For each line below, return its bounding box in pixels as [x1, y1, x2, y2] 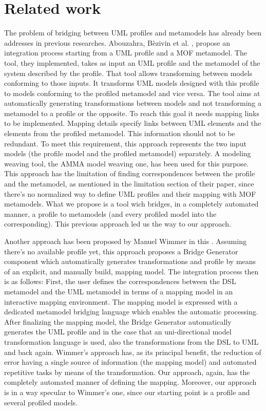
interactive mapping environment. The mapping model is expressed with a [4, 296, 238, 307]
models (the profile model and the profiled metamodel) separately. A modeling [4, 148, 251, 159]
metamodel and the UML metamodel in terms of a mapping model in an [4, 286, 233, 296]
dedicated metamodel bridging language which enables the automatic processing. [4, 306, 258, 317]
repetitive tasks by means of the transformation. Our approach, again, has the [4, 366, 250, 377]
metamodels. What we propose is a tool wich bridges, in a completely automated [4, 198, 259, 209]
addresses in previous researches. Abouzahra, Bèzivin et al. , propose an [4, 37, 231, 48]
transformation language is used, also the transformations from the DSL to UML [4, 336, 259, 347]
